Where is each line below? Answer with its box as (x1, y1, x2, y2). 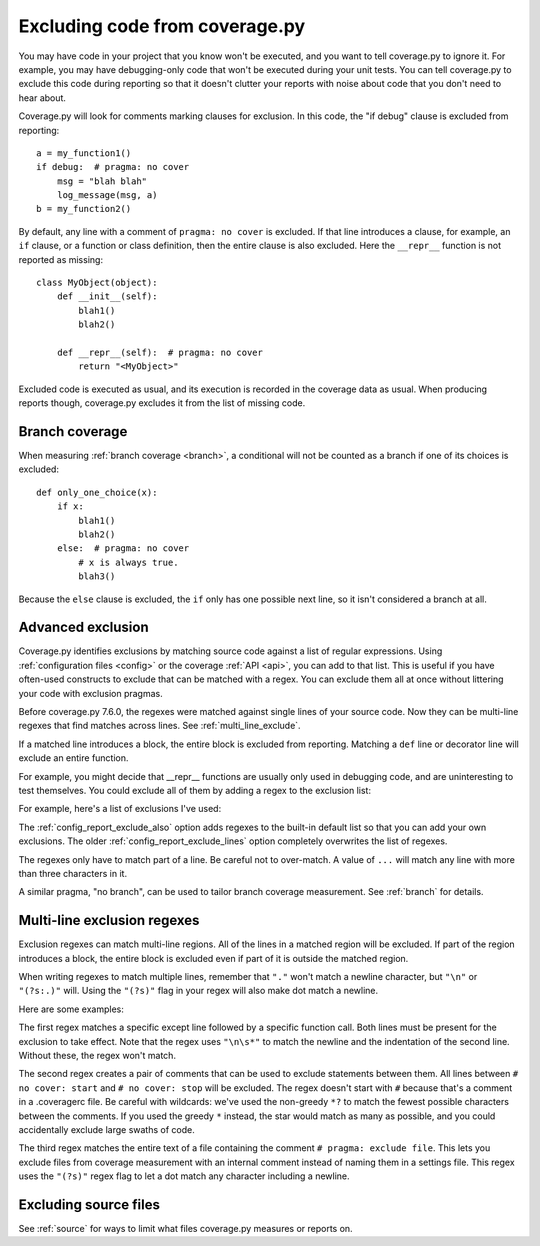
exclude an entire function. (18, 752, 129, 764)
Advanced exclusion (18, 619, 149, 636)
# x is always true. (78, 556, 179, 568)
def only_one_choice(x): (36, 486, 158, 498)
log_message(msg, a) (56, 190, 158, 201)
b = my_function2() (36, 203, 132, 215)
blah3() (78, 571, 116, 582)
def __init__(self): (56, 291, 158, 302)
